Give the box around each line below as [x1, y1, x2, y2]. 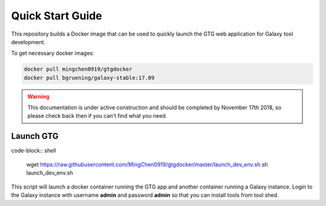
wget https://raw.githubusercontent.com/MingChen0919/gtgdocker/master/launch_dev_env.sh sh [26, 161, 268, 168]
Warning [27, 92, 50, 100]
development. [11, 38, 45, 45]
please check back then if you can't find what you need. [27, 112, 167, 120]
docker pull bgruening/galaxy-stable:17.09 [24, 74, 155, 81]
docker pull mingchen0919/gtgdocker [24, 66, 133, 72]
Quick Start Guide [11, 9, 103, 22]
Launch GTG [11, 131, 59, 141]
